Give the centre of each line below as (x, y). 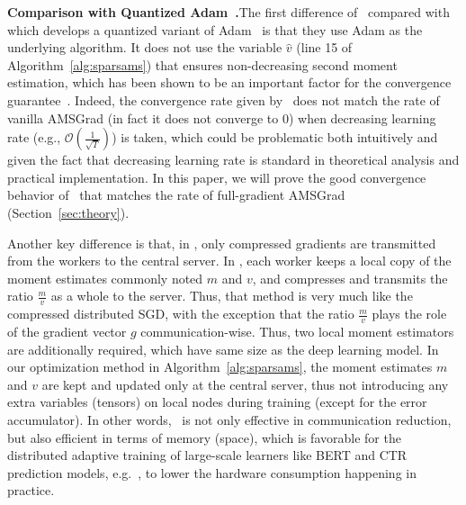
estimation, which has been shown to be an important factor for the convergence (229, 82)
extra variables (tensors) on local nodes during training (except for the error (217, 402)
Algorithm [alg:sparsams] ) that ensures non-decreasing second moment (202, 64)
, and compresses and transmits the (350, 278)
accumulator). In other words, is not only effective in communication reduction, (229, 419)
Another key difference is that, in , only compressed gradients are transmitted (222, 243)
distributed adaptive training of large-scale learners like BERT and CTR (207, 455)
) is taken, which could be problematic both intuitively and (275, 137)
